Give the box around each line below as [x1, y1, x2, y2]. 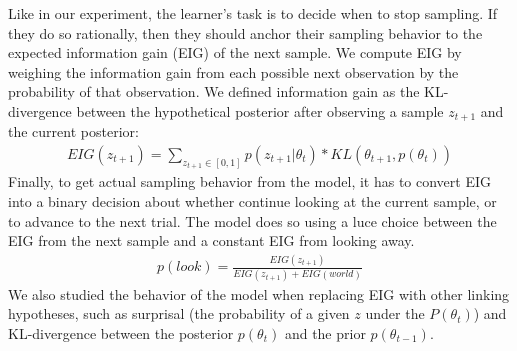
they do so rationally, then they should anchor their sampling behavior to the [8, 22, 483, 43]
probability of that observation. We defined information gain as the [8, 81, 420, 102]
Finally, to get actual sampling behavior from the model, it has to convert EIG [8, 171, 491, 192]
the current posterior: [8, 121, 139, 142]
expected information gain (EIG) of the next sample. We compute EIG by [8, 42, 462, 63]
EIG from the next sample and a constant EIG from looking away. [8, 230, 415, 251]
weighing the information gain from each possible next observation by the [8, 61, 459, 82]
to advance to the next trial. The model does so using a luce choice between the [8, 210, 497, 231]
